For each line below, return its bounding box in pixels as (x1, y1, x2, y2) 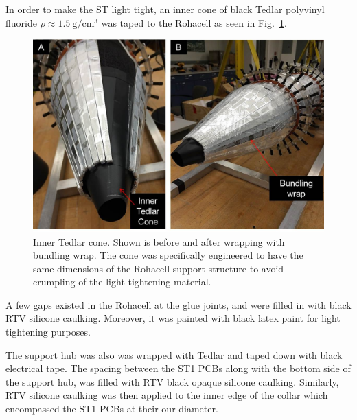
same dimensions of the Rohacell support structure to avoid (33, 261, 284, 275)
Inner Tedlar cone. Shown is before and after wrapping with (33, 234, 285, 248)
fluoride (5, 15, 37, 30)
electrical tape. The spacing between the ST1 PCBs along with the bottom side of (5, 361, 351, 375)
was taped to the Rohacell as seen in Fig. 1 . (101, 15, 287, 30)
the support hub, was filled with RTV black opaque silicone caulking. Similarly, (5, 374, 339, 388)
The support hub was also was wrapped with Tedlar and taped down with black (5, 347, 343, 362)
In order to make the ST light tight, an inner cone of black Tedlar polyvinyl (5, 2, 325, 16)
